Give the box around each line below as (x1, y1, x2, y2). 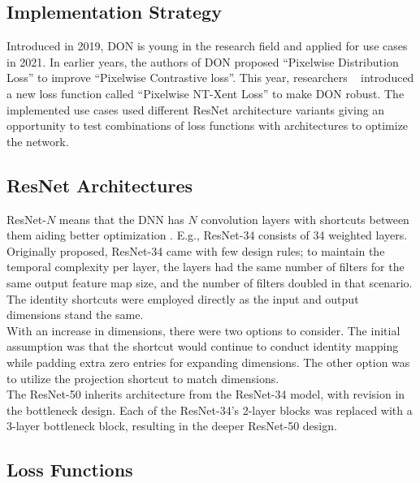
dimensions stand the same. (6, 306, 144, 323)
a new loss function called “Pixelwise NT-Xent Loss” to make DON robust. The (6, 84, 405, 101)
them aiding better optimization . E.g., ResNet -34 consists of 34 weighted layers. (6, 226, 408, 244)
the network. (6, 132, 69, 149)
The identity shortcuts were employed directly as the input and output (6, 290, 359, 307)
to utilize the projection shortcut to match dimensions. (6, 369, 279, 386)
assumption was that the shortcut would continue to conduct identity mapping (6, 338, 399, 355)
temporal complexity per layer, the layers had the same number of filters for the (6, 258, 405, 275)
